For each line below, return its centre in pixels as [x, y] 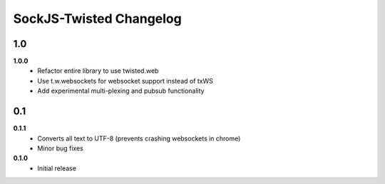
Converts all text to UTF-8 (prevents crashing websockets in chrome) [139, 138]
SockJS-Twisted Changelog [97, 19]
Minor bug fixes [60, 148]
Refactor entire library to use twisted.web [98, 71]
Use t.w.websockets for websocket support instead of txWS [125, 81]
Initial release [57, 168]
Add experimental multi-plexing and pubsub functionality [121, 91]
